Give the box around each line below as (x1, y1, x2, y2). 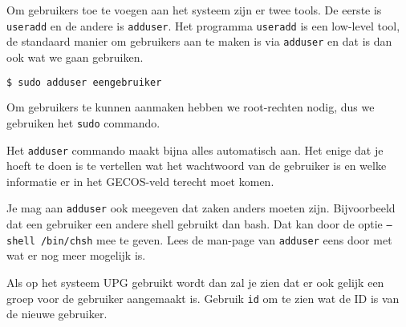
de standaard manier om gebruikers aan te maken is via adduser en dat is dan (6, 33, 392, 50)
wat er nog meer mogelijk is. (6, 247, 146, 264)
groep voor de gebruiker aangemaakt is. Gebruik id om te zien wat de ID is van (6, 289, 400, 306)
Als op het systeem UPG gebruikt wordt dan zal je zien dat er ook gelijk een (6, 274, 384, 291)
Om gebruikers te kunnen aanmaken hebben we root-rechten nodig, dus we (6, 99, 375, 115)
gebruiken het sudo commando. (6, 114, 160, 131)
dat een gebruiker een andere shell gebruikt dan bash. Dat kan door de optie (6, 216, 383, 232)
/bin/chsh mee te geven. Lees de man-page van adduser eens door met (40, 231, 392, 248)
